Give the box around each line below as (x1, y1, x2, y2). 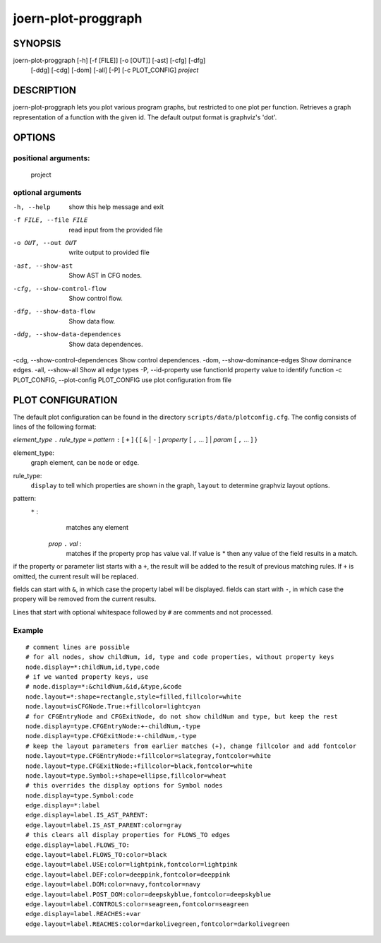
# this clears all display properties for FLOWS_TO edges (25, 831, 231, 839)
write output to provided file (68, 248, 150, 257)
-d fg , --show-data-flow (13, 307, 95, 316)
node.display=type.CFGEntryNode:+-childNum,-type (25, 722, 201, 730)
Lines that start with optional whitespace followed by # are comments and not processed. (13, 607, 273, 616)
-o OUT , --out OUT (13, 239, 77, 247)
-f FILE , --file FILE (13, 216, 88, 224)
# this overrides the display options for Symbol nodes (25, 781, 223, 790)
